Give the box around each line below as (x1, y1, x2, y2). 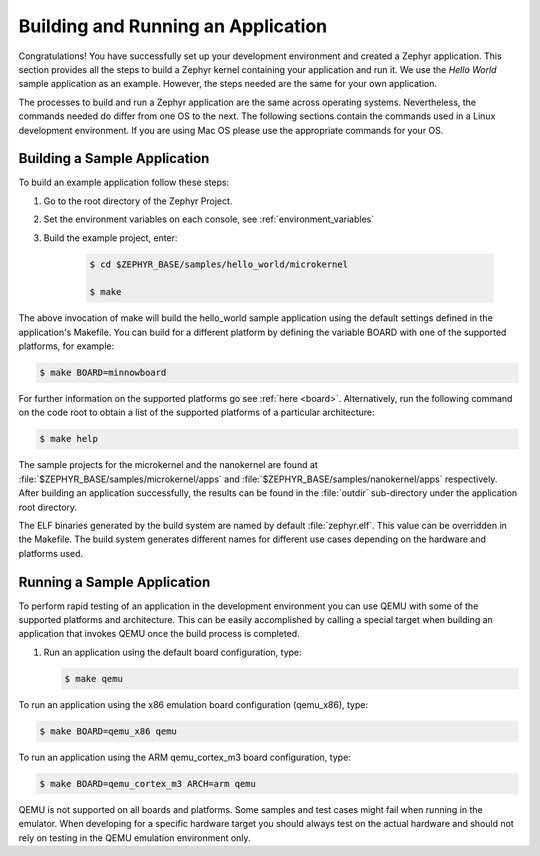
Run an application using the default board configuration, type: (43, 646, 302, 658)
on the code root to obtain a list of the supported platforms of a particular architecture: (18, 406, 375, 419)
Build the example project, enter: (43, 231, 178, 244)
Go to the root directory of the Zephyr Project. (43, 195, 233, 207)
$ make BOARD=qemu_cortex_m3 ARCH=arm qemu (39, 778, 257, 789)
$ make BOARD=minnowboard (39, 367, 167, 379)
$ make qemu (64, 673, 124, 684)
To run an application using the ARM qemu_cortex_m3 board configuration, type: (18, 751, 352, 763)
